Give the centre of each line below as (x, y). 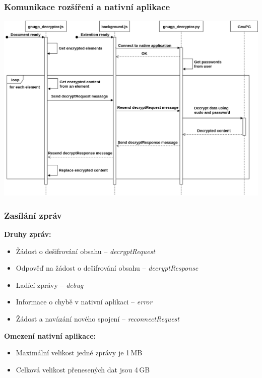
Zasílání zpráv (33, 215)
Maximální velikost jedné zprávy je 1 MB (79, 353)
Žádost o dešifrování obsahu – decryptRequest (85, 251)
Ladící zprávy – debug (50, 285)
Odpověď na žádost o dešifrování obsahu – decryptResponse (107, 268)
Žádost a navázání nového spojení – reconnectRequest (97, 318)
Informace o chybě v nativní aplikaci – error (84, 302)
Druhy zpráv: (28, 234)
